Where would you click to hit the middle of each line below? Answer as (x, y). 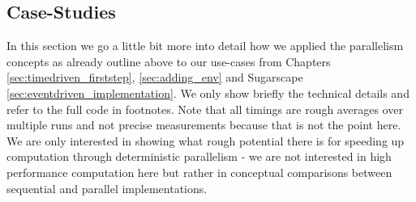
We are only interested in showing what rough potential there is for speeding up (206, 140)
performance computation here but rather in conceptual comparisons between (199, 172)
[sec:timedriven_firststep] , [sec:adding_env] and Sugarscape (155, 77)
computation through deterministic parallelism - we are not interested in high (199, 156)
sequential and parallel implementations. (107, 188)
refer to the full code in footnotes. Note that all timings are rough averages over (205, 109)
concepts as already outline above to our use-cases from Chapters (169, 61)
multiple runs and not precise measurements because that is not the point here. (204, 125)
